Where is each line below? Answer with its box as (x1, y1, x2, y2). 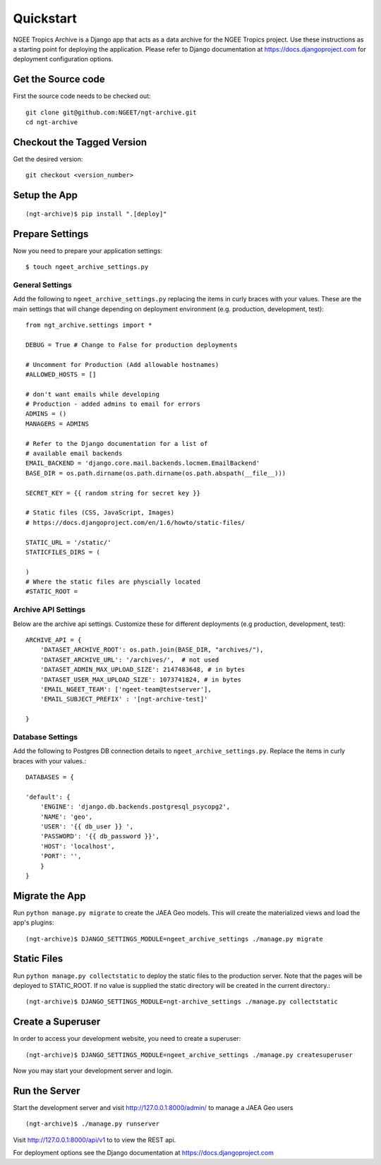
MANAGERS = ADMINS (25, 420, 90, 428)
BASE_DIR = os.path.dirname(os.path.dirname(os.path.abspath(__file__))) (25, 469, 286, 477)
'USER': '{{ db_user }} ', (40, 823, 134, 831)
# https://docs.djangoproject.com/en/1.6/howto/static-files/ (25, 519, 246, 526)
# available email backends (25, 449, 123, 458)
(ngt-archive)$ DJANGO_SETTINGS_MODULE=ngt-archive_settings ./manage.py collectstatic (25, 998, 339, 1006)
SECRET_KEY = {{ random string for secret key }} (25, 489, 201, 497)
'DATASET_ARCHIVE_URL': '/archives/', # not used (40, 656, 219, 663)
